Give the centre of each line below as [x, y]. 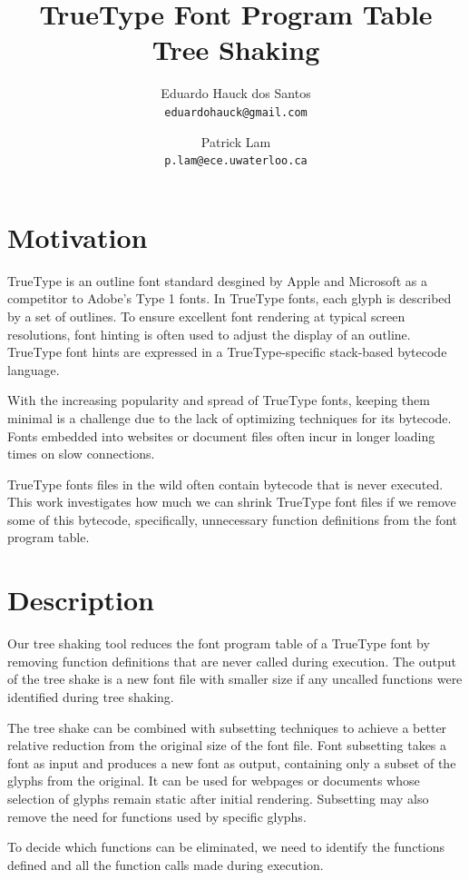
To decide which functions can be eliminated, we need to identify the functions [226, 847]
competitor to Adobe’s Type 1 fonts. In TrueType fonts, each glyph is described [230, 298]
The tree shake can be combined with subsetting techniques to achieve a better [227, 727]
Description [81, 600]
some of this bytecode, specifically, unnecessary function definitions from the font [233, 519]
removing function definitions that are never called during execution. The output [232, 661]
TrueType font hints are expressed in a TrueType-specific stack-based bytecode [227, 352]
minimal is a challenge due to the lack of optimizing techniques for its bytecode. [230, 417]
